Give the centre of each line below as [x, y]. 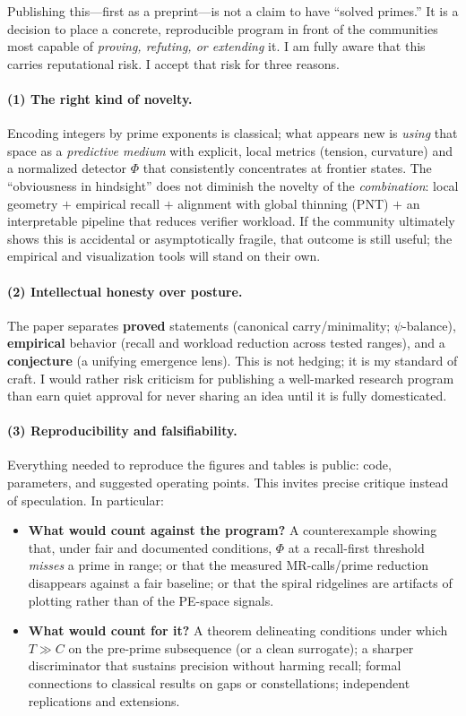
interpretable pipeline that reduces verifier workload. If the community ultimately [231, 221]
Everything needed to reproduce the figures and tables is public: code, [199, 465]
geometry [33, 203]
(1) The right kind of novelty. [100, 98]
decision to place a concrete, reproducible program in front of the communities [223, 28]
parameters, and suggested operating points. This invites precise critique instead [228, 483]
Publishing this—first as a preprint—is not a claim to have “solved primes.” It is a [233, 11]
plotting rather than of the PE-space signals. [151, 600]
